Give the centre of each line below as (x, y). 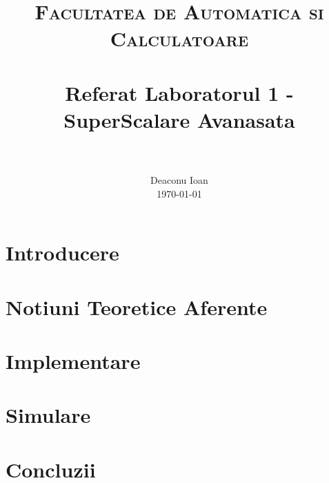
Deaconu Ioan (179, 180)
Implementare (73, 361)
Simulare (48, 415)
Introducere (62, 253)
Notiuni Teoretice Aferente (137, 306)
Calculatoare (179, 38)
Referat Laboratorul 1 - (179, 92)
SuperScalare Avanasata (179, 119)
